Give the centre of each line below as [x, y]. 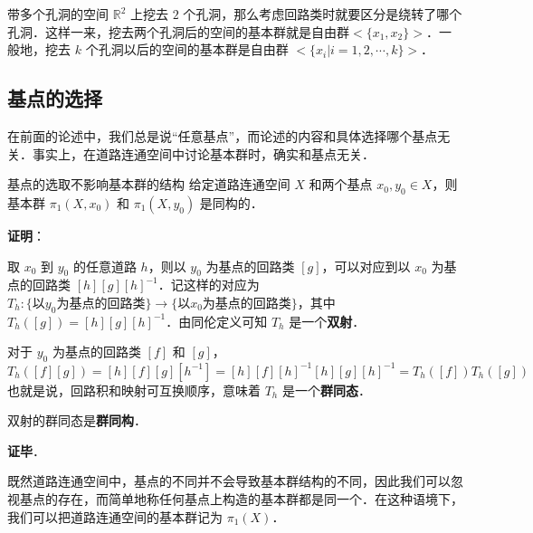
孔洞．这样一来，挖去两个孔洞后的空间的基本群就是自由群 [178, 31]
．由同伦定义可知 [217, 321]
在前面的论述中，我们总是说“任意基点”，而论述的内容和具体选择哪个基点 [223, 135]
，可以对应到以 [366, 266]
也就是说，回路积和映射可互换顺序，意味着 [134, 390]
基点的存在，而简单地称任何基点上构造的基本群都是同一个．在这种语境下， [241, 499]
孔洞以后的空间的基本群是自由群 [193, 49]
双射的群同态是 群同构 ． [77, 420]
